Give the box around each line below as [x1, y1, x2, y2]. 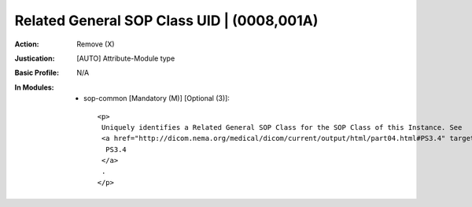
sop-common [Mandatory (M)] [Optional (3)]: [83, 94, 230, 103]
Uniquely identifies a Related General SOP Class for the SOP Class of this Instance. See [101, 123, 463, 131]
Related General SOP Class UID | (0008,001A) [14, 12, 319, 29]
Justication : [14, 54, 55, 63]
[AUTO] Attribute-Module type [76, 54, 175, 63]
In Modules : [14, 83, 54, 92]
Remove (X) [76, 39, 115, 49]
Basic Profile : [14, 68, 59, 78]
